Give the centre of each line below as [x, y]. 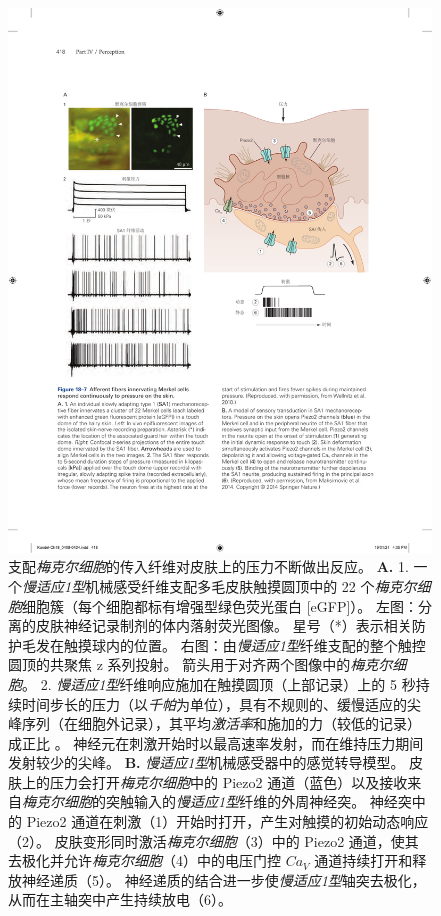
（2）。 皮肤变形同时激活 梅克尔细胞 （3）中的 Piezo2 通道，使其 [213, 840]
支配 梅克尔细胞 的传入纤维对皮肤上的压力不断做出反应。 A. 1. [208, 566]
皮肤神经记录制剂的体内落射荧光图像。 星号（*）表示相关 [223, 625]
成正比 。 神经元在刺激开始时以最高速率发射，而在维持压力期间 [216, 742]
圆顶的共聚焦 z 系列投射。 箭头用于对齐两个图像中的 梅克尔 [200, 664]
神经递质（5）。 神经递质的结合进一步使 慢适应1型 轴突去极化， [223, 879]
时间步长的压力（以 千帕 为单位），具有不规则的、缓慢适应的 [214, 703]
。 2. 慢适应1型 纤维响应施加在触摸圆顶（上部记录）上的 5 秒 [219, 683]
